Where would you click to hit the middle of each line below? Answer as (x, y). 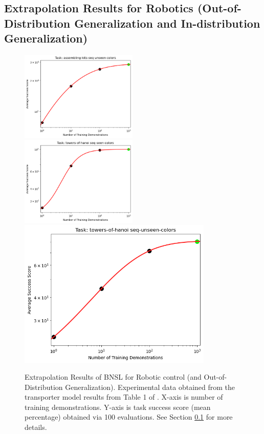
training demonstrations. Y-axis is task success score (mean (118, 407)
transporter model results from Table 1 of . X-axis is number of (124, 397)
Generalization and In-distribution (167, 23)
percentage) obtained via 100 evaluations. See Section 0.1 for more (129, 417)
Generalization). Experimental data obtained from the (150, 387)
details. (36, 427)
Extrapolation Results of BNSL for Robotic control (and (113, 377)
